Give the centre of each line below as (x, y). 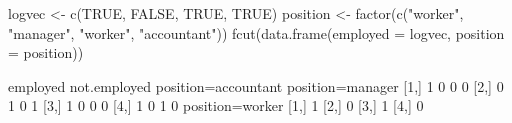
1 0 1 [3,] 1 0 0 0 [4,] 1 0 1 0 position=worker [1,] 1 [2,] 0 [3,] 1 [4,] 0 (216, 105)
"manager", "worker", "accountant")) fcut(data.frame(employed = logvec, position (256, 32)
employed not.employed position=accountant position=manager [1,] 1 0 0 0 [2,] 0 (256, 85)
